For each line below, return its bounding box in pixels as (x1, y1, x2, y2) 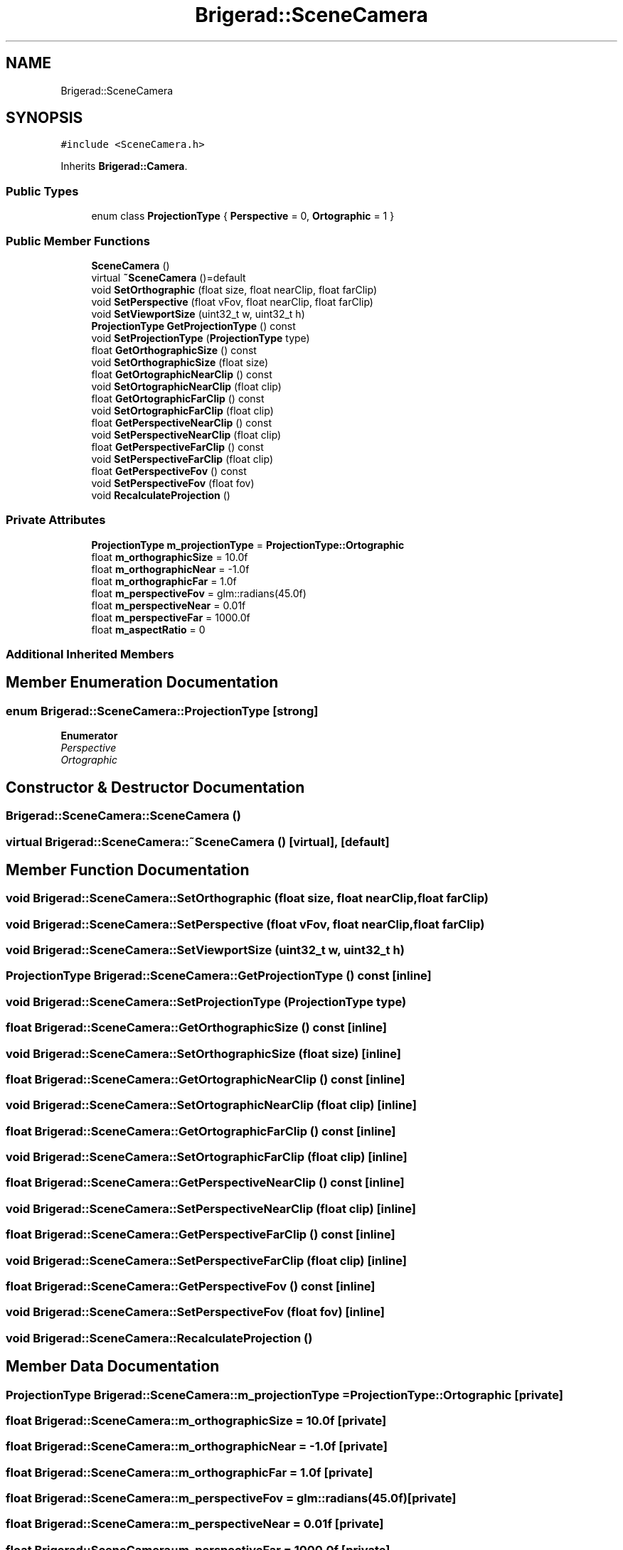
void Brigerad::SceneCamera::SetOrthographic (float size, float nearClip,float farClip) (6, 891, 489, 906)
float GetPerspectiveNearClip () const (91, 416, 272, 429)
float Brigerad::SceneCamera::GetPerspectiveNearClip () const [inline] (6, 1175, 405, 1190)
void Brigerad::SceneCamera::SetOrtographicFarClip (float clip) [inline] (6, 1150, 408, 1165)
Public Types (6, 183, 79, 198)
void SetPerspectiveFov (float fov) (91, 476, 255, 489)
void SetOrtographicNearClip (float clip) (91, 380, 282, 392)
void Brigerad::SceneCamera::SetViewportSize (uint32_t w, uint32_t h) (6, 943, 405, 958)
